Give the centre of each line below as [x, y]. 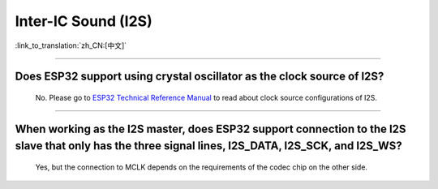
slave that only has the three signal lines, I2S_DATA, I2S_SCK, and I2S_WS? [208, 146]
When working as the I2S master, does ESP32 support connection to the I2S [210, 129]
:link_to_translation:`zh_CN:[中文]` [71, 45]
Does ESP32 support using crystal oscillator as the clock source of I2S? [200, 77]
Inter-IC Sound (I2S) [84, 21]
